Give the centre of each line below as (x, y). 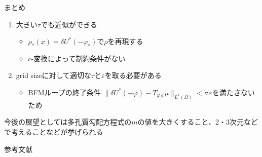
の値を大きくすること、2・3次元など (198, 122)
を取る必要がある (133, 75)
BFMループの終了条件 (64, 92)
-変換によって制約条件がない (78, 58)
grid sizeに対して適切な (54, 75)
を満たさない (233, 92)
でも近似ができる (69, 24)
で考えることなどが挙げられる (54, 132)
